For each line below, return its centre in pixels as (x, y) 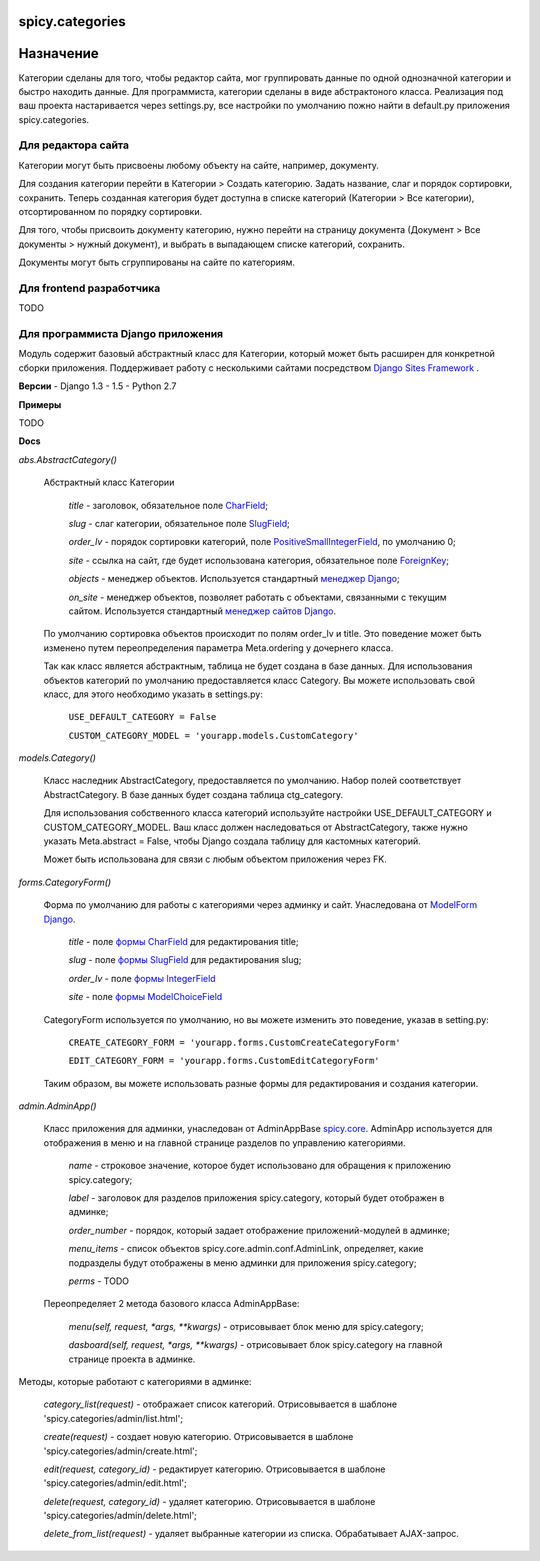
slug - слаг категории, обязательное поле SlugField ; (179, 523)
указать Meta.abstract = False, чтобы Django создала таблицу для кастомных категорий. (232, 841)
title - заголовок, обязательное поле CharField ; (168, 505)
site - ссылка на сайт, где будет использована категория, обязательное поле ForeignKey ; (259, 560)
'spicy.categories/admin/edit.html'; (115, 1483)
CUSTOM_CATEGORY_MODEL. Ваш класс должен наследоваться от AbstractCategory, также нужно (256, 827)
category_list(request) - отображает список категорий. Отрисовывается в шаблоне (220, 1404)
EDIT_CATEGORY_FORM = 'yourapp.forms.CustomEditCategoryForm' (224, 1061)
